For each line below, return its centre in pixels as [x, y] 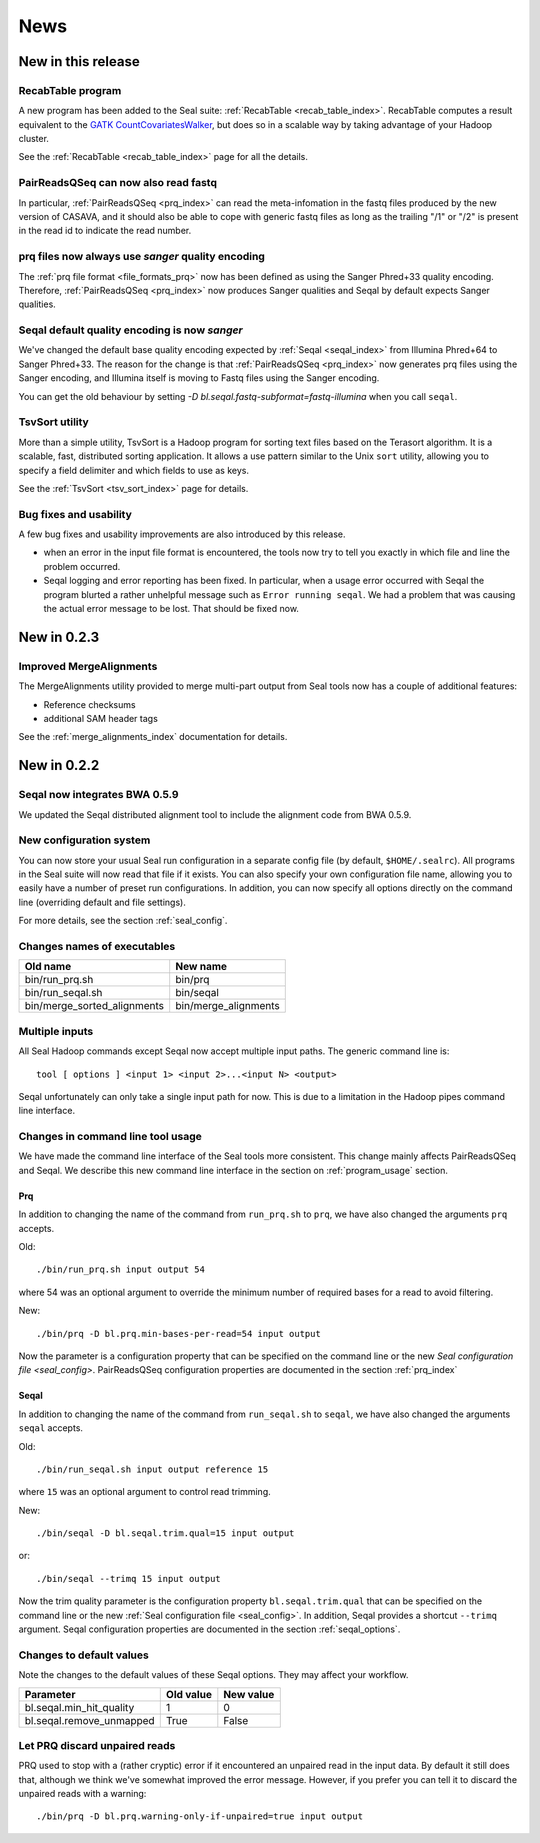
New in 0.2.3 [59, 636]
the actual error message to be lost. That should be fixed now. [171, 609]
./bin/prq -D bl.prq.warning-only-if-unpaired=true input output [200, 1816]
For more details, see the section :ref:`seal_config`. [123, 921]
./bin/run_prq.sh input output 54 [120, 1269]
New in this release [79, 61]
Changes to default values [83, 1655]
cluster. [34, 139]
